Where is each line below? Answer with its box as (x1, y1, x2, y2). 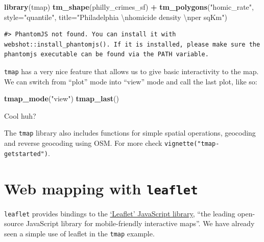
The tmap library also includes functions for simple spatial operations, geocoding (4, 127, 256, 138)
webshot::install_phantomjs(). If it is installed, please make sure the (4, 40, 260, 48)
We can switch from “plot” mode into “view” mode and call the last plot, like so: (4, 76, 257, 86)
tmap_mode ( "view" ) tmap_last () (4, 93, 119, 104)
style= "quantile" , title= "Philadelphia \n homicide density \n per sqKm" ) (4, 11, 227, 22)
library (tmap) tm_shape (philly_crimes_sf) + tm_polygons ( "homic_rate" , (4, 2, 254, 12)
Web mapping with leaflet (4, 178, 198, 199)
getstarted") (4, 150, 48, 158)
